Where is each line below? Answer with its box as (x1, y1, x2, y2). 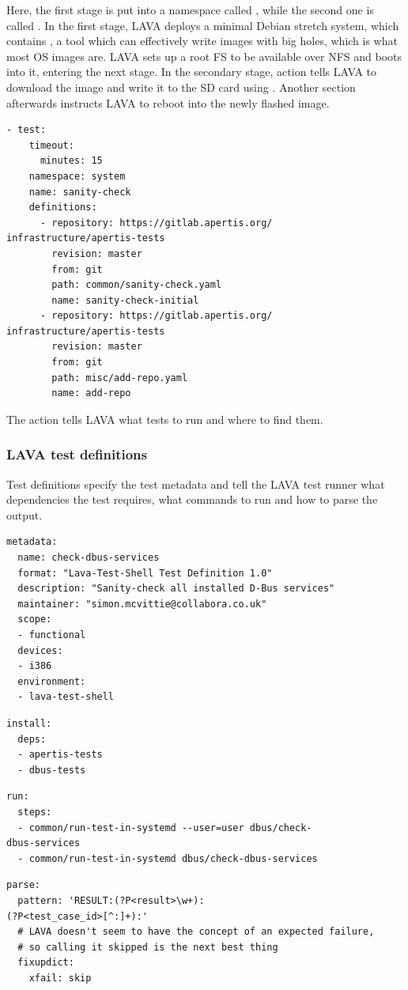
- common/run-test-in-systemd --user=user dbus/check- (17, 822, 312, 833)
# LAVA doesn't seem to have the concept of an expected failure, (17, 926, 375, 938)
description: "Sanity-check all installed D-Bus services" (17, 583, 335, 595)
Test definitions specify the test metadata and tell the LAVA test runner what (6, 475, 385, 492)
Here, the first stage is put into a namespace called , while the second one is (6, 2, 374, 17)
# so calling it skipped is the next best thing (17, 941, 278, 953)
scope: (17, 614, 52, 625)
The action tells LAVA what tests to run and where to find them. (6, 410, 323, 427)
